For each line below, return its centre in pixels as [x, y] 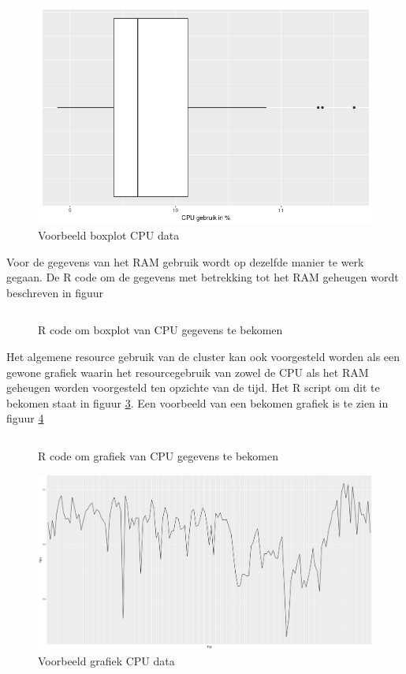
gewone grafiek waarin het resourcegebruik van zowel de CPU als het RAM [188, 372]
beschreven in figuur [55, 292]
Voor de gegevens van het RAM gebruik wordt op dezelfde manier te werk [185, 261]
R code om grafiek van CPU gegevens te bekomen [158, 456]
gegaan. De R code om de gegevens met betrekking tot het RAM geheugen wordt [203, 277]
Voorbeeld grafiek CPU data [106, 660]
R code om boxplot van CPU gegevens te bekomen [160, 330]
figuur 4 [25, 418]
